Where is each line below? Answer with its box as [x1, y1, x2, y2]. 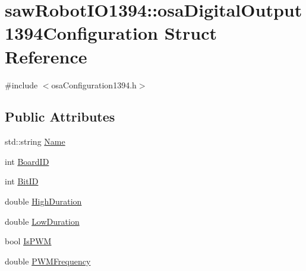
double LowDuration [5, 215, 80, 227]
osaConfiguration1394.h [51, 78, 137, 91]
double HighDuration [5, 195, 82, 208]
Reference [5, 44, 87, 68]
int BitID [5, 175, 39, 187]
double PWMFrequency [5, 254, 91, 267]
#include [5, 78, 38, 91]
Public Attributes [5, 107, 115, 126]
